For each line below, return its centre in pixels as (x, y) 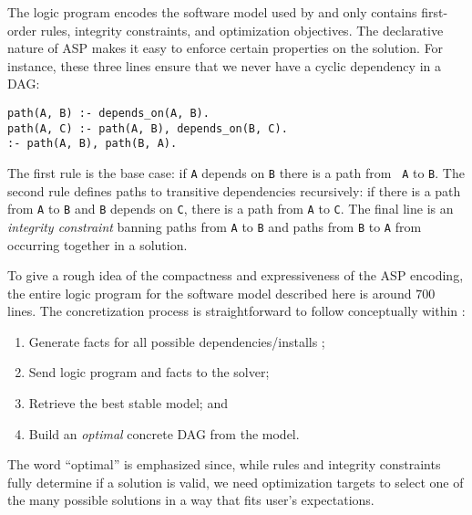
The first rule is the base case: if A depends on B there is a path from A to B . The (236, 172)
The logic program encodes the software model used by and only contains (212, 12)
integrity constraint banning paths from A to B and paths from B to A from (215, 226)
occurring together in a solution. (97, 244)
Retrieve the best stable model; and (128, 403)
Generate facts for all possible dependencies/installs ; (177, 341)
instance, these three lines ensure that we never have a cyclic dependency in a (224, 65)
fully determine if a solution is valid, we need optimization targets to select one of (236, 482)
